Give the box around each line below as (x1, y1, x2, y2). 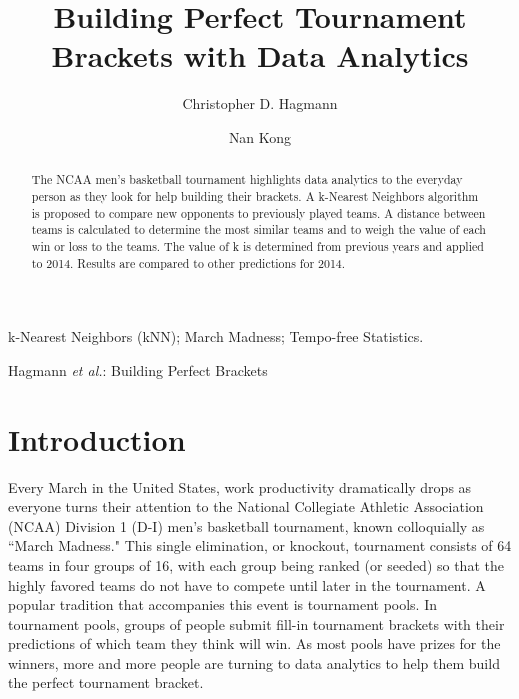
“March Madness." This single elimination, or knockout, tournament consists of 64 (8, 535, 512, 556)
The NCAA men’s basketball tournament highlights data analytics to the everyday (31, 171, 463, 188)
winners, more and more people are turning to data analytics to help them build (8, 652, 500, 673)
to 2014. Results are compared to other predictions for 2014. (31, 254, 346, 271)
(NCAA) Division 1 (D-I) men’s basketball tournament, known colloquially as (8, 515, 485, 536)
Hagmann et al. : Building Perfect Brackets (8, 359, 268, 380)
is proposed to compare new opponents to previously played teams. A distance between (31, 204, 486, 221)
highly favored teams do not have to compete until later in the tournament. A (8, 574, 486, 595)
